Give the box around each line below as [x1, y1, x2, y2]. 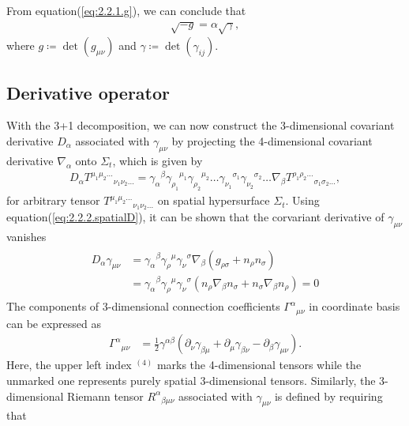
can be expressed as [6, 315, 102, 331]
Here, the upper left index [6, 356, 132, 373]
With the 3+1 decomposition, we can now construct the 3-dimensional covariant [6, 117, 395, 134]
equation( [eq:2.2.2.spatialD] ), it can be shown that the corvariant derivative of [6, 209, 385, 225]
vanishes [6, 228, 47, 244]
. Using [285, 192, 320, 209]
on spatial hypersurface [157, 192, 270, 209]
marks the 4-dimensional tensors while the [156, 356, 362, 373]
